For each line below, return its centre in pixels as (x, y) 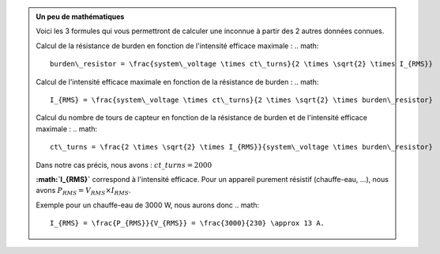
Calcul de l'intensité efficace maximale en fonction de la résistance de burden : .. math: (177, 82)
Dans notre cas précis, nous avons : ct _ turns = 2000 (124, 165)
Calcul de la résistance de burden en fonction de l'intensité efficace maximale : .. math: (177, 45)
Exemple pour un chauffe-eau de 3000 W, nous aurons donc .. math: (148, 205)
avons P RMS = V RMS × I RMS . (83, 191)
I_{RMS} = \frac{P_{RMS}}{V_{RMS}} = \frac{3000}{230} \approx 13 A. (188, 223)
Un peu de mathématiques (80, 17)
